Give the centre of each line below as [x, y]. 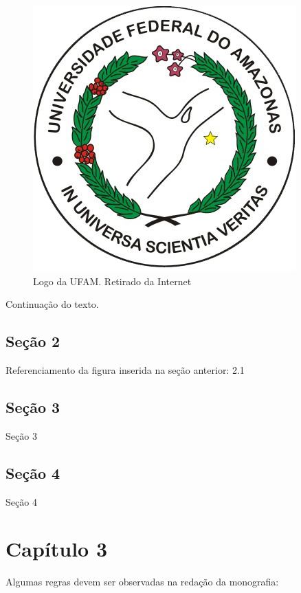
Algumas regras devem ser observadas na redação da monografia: [142, 582]
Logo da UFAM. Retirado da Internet [112, 281]
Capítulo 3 [57, 549]
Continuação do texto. [52, 304]
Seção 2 [33, 341]
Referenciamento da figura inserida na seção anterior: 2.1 [125, 369]
